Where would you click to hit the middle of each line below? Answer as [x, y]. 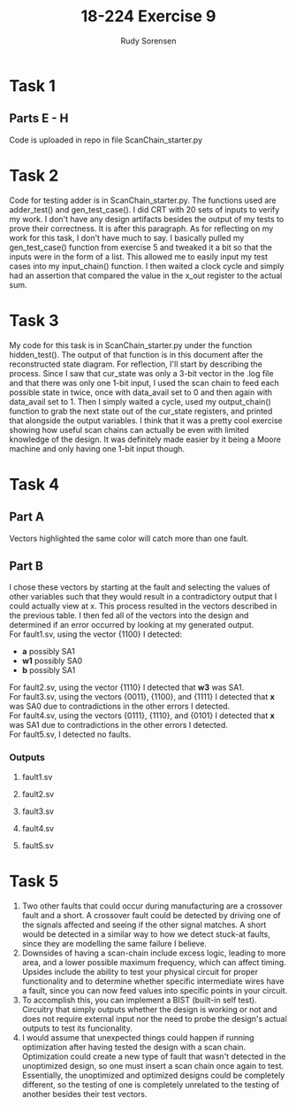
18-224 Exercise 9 [148, 16]
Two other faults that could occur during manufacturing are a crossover [152, 906]
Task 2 [34, 175]
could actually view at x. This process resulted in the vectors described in [143, 606]
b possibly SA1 [49, 670]
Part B [27, 566]
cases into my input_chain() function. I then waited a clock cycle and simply [147, 266]
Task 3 [34, 320]
